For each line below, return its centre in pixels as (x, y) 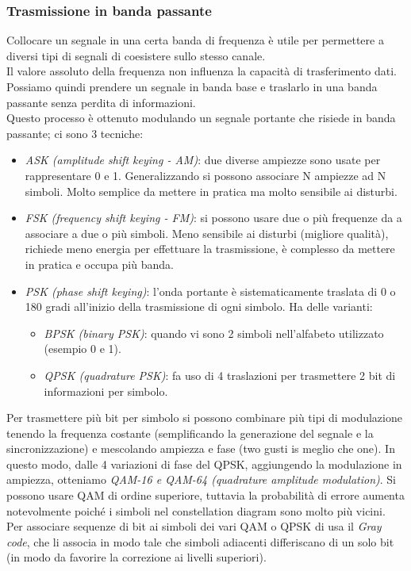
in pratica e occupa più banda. (99, 264)
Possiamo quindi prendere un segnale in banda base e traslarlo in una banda (192, 86)
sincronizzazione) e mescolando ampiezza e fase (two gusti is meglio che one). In (201, 448)
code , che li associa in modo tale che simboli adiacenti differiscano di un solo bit (200, 541)
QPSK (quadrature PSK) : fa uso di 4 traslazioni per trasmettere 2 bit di (220, 375)
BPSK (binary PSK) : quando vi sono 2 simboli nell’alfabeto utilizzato (214, 333)
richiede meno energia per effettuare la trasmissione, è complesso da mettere (210, 249)
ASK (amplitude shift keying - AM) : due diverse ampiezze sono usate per (203, 160)
